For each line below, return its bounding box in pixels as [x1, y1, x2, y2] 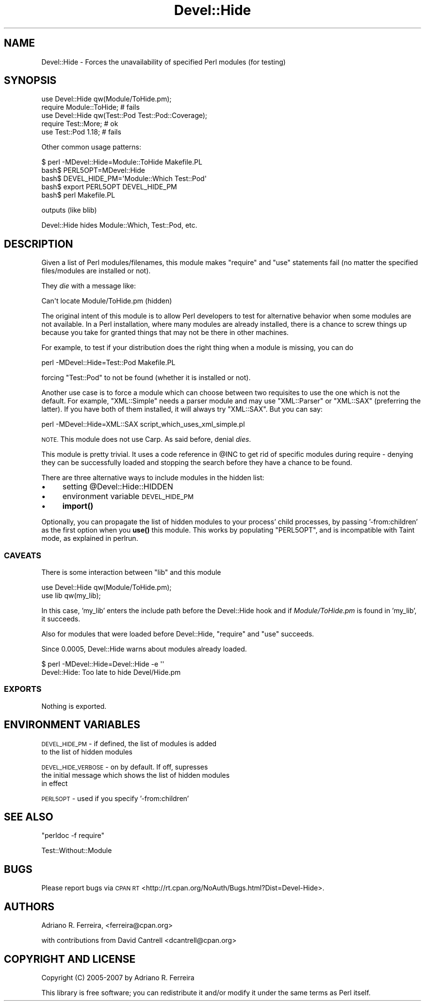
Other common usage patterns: [41, 143, 142, 151]
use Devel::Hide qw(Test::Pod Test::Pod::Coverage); [41, 111, 208, 120]
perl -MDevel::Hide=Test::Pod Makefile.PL [41, 358, 176, 367]
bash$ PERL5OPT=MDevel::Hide [41, 166, 145, 175]
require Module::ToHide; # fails [41, 103, 140, 112]
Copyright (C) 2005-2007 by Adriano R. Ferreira [41, 973, 195, 982]
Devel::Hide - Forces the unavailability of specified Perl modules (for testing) [41, 57, 286, 66]
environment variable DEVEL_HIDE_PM [62, 491, 194, 502]
